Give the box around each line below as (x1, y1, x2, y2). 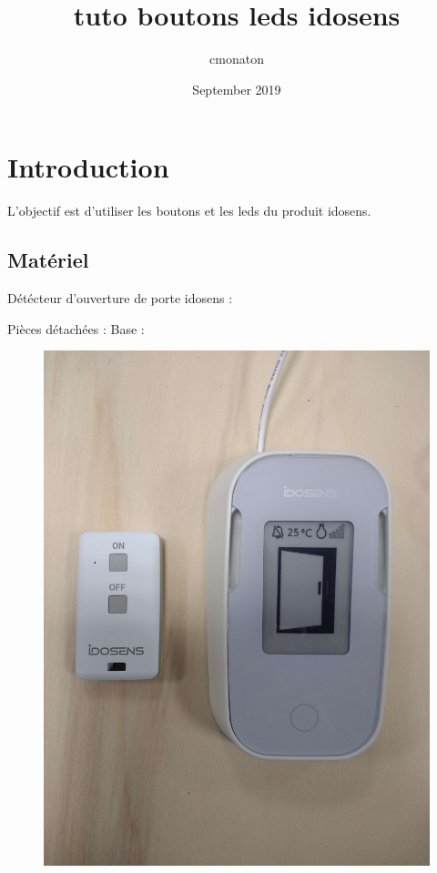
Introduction (7, 148, 169, 186)
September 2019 (192, 79, 281, 98)
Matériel (7, 246, 89, 274)
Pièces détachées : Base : (7, 319, 145, 338)
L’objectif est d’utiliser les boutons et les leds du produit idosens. (7, 201, 371, 220)
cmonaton (209, 49, 264, 68)
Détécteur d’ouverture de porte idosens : (7, 289, 233, 308)
